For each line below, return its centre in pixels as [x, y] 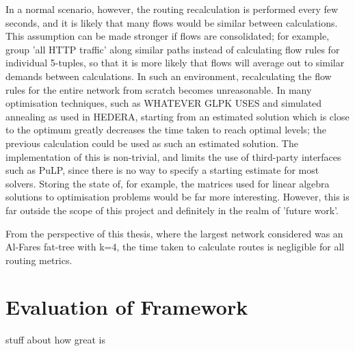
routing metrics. [39, 260]
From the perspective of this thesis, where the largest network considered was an [174, 233]
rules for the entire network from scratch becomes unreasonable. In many [159, 89]
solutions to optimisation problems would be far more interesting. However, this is [177, 197]
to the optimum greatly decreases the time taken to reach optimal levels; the [166, 130]
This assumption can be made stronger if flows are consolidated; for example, [168, 36]
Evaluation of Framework [127, 307]
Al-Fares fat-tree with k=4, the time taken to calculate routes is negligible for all [175, 247]
